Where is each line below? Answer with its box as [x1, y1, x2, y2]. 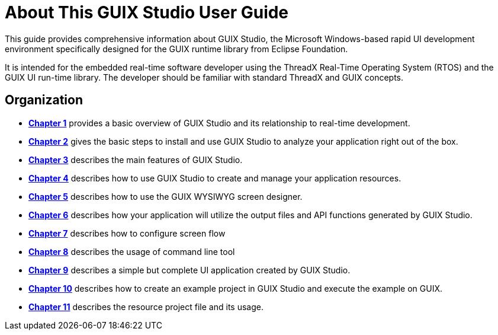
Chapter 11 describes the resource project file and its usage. [28, 301, 264, 312]
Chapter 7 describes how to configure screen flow [28, 228, 226, 238]
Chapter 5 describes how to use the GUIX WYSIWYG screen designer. [28, 191, 303, 202]
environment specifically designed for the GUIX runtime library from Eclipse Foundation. [5, 43, 348, 54]
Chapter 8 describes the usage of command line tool [28, 246, 235, 257]
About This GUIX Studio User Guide [5, 2, 289, 23]
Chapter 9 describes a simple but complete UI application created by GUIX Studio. [28, 264, 351, 275]
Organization [5, 92, 83, 108]
